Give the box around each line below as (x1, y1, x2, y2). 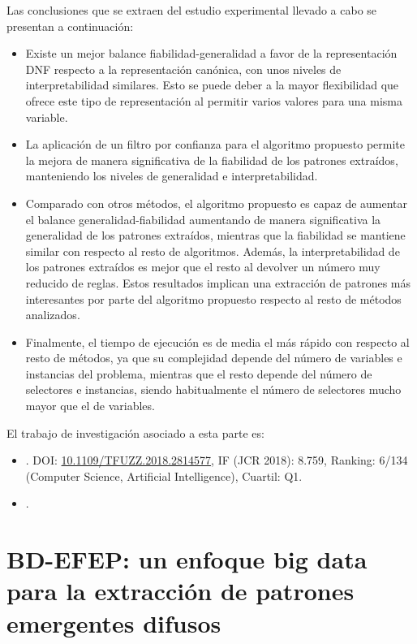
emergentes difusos (6, 606, 221, 639)
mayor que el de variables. (25, 397, 155, 414)
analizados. (25, 306, 80, 323)
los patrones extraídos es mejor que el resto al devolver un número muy (25, 258, 380, 275)
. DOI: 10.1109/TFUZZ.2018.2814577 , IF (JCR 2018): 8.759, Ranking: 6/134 (25, 452, 408, 469)
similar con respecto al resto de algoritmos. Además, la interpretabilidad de (25, 242, 400, 259)
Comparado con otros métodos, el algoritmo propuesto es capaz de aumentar (25, 194, 408, 211)
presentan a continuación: (6, 17, 134, 34)
